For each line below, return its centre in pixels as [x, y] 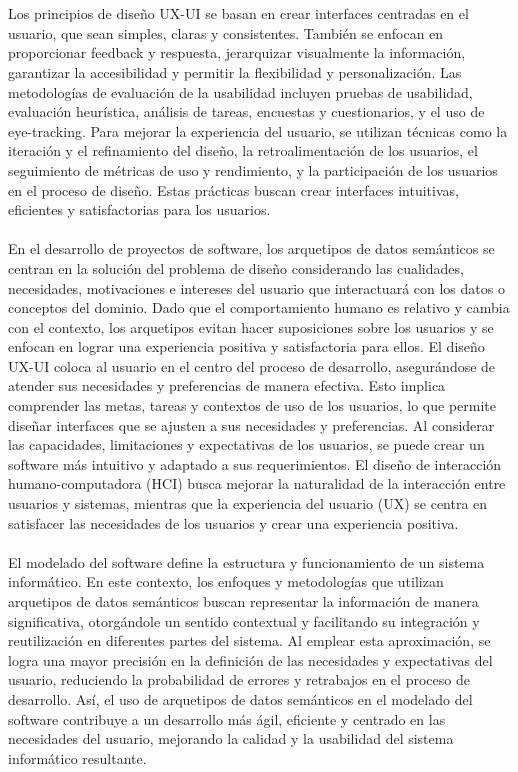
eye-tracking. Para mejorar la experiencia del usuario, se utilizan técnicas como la [258, 130]
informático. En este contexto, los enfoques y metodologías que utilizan [226, 581]
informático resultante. [77, 757]
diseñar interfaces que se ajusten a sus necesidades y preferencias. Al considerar [251, 424]
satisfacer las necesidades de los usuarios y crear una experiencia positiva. [233, 522]
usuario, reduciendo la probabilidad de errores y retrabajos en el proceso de [239, 679]
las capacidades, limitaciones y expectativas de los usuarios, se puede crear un [246, 444]
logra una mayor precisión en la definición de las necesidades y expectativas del [250, 659]
